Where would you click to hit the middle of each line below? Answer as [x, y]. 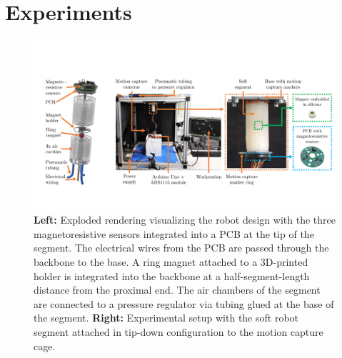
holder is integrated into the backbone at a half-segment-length [172, 275]
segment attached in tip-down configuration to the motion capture [178, 331]
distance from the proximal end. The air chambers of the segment [177, 290]
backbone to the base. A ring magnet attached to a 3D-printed [171, 262]
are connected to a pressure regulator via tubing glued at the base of [184, 303]
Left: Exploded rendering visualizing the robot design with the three [185, 220]
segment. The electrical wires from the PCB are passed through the [181, 248]
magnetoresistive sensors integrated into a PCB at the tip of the [174, 233]
